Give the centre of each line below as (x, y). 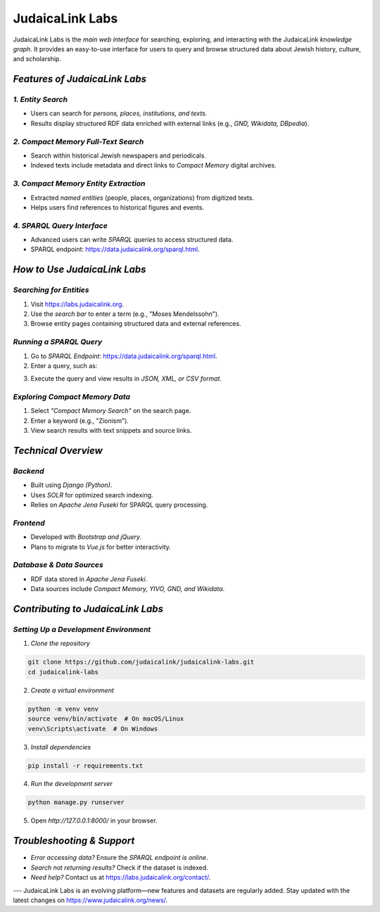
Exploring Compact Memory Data (71, 397)
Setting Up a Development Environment (82, 630)
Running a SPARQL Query (58, 342)
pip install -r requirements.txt (85, 766)
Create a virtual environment (72, 690)
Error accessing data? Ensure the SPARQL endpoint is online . (119, 858)
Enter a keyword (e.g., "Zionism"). (80, 420)
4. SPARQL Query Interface (61, 225)
